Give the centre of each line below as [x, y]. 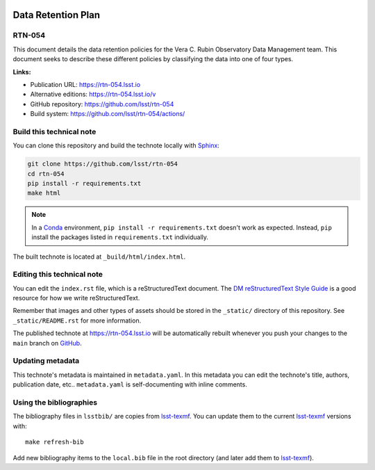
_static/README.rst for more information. [77, 321]
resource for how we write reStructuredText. [76, 298]
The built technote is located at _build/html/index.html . [99, 257]
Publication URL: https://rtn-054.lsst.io [85, 84]
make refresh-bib [55, 442]
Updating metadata [46, 361]
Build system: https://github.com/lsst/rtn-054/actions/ [108, 114]
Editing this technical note [58, 275]
